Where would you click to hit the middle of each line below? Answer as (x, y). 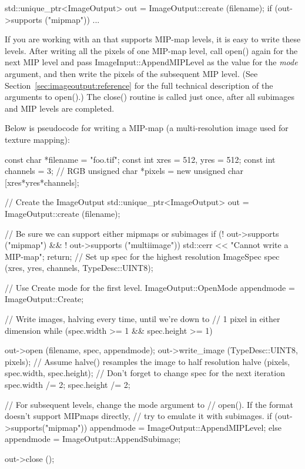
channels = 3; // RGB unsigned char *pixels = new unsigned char (124, 171)
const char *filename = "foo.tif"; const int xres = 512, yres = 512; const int (140, 159)
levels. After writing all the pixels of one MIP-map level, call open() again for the (151, 50)
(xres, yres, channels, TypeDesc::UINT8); (79, 268)
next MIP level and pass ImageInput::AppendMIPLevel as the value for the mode (151, 62)
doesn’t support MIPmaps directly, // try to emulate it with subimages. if (138, 416)
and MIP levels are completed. (60, 108)
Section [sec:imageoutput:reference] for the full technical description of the (139, 85)
